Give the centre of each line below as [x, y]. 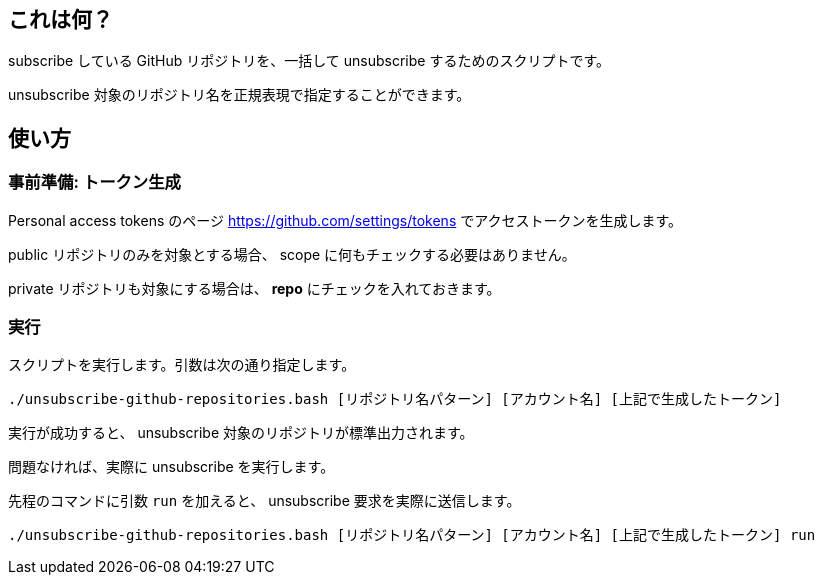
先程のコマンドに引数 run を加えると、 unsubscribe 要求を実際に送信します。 [264, 501]
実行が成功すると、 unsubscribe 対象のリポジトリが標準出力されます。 [241, 433]
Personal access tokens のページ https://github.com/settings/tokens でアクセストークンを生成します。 [345, 220]
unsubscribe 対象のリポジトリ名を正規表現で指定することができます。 [239, 95]
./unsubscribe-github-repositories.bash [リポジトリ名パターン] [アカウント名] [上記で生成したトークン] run [412, 535]
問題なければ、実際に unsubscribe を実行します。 [171, 467]
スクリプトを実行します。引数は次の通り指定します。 [182, 365]
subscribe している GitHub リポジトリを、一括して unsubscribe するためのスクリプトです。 [309, 61]
